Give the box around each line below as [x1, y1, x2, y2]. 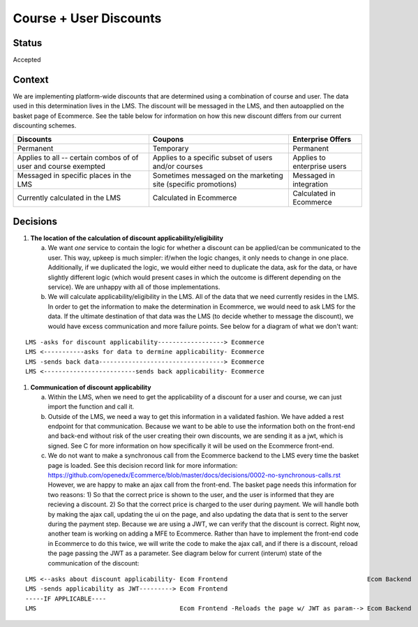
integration [292, 179, 328, 189]
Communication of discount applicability [30, 383, 151, 391]
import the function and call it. [47, 402, 135, 411]
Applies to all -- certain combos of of [17, 152, 139, 162]
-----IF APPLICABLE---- [25, 594, 107, 603]
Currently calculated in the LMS [17, 193, 121, 202]
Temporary [152, 143, 189, 153]
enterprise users [292, 161, 347, 171]
